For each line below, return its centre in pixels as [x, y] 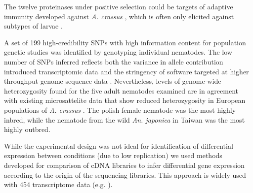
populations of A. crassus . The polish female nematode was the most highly [120, 110]
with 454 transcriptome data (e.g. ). [58, 184]
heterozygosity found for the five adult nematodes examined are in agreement [121, 90]
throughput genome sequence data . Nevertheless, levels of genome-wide [113, 81]
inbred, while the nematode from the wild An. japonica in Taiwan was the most [125, 119]
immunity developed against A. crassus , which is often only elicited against [119, 16]
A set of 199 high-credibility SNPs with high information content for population [125, 42]
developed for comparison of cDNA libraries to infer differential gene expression [124, 165]
